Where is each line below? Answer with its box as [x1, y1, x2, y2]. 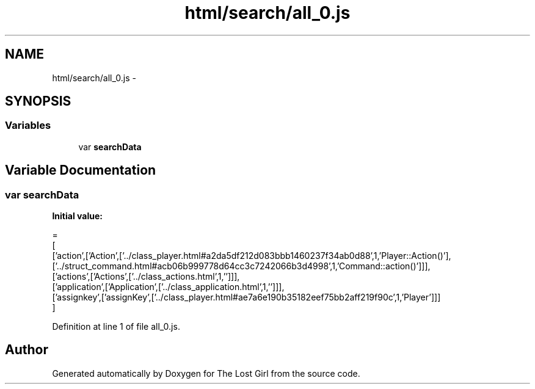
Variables [5, 119, 51, 132]
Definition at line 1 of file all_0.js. [52, 321, 180, 332]
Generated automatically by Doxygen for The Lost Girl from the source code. [52, 368, 360, 379]
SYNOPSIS [5, 93, 71, 109]
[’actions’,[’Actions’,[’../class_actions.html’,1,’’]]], [52, 271, 240, 282]
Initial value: [52, 211, 103, 222]
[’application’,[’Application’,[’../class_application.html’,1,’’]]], [52, 282, 285, 293]
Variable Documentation [5, 162, 156, 178]
